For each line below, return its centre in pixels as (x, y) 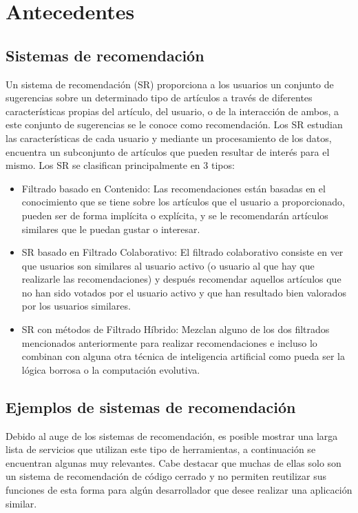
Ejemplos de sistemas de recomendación (151, 406)
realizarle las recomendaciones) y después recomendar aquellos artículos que (181, 279)
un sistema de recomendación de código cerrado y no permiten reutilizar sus (166, 476)
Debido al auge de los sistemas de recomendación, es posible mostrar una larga (172, 435)
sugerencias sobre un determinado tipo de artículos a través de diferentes (159, 98)
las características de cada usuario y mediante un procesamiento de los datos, (169, 138)
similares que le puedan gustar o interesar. (111, 229)
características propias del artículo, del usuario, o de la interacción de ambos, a (172, 111)
